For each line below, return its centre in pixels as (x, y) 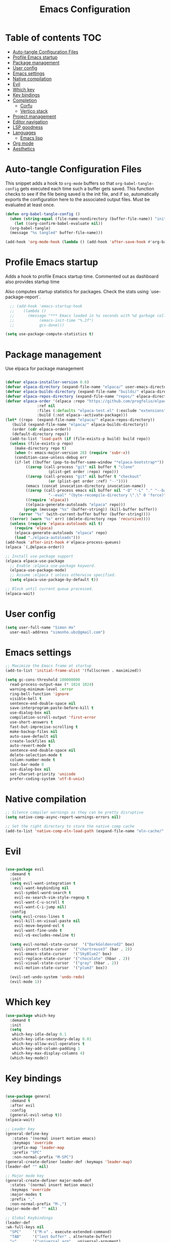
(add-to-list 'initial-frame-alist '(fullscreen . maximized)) (73, 671)
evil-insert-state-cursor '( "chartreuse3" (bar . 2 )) (73, 949)
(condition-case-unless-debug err (51, 458)
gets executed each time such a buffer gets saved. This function (87, 188)
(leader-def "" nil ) (27, 1167)
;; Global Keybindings (29, 1218)
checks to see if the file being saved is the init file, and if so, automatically (82, 194)
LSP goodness (28, 127)
